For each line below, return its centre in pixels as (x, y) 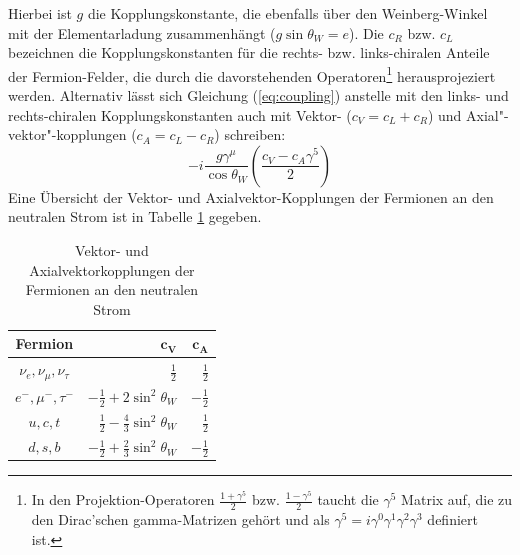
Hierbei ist (40, 13)
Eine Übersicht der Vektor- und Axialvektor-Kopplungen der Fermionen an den (251, 196)
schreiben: (255, 134)
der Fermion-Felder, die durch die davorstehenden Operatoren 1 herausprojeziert (252, 74)
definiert (452, 519)
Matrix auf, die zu (457, 499)
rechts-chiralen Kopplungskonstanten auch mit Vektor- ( (180, 114)
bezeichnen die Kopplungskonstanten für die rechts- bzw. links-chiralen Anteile (249, 52)
